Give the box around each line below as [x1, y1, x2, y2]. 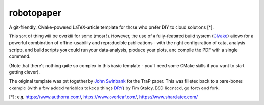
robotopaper [9, 7, 61, 18]
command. [9, 53, 31, 59]
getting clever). [9, 69, 40, 75]
